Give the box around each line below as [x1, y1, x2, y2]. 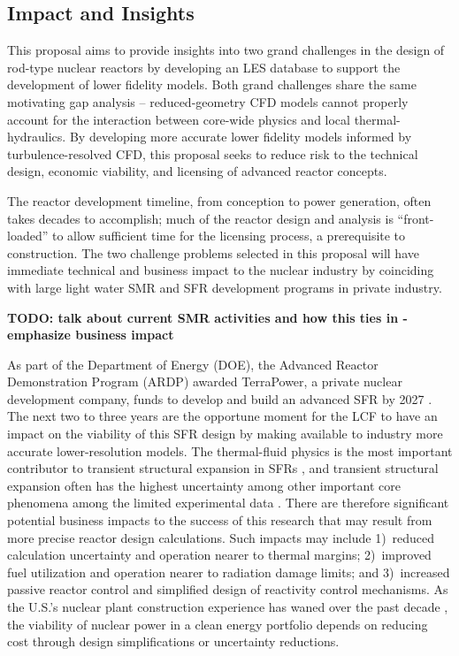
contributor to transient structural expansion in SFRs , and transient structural [7, 459, 439, 477]
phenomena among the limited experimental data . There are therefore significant [7, 493, 449, 512]
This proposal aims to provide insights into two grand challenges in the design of [7, 41, 445, 59]
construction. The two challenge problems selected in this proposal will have [7, 243, 419, 262]
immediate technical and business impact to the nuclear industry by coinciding [7, 261, 434, 279]
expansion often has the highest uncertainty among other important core [7, 476, 401, 494]
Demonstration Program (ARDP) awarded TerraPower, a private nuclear [7, 372, 402, 391]
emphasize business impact [7, 325, 174, 344]
